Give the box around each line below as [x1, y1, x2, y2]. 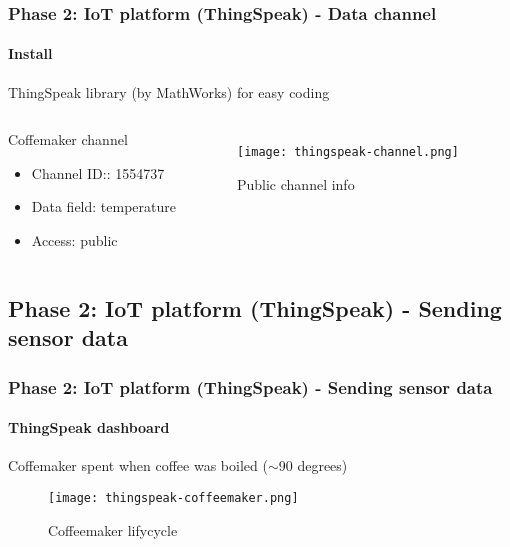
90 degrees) [278, 455, 348, 476]
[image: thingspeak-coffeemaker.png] [48, 491, 299, 506]
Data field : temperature [31, 196, 176, 217]
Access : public [31, 230, 118, 251]
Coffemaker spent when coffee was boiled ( [8, 455, 268, 476]
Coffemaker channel [8, 129, 128, 150]
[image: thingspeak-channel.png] [236, 145, 459, 160]
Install [8, 43, 53, 64]
